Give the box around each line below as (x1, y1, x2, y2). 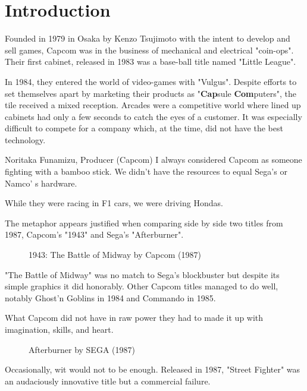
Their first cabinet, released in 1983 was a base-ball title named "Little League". (5, 55, 296, 68)
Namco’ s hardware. (5, 176, 77, 189)
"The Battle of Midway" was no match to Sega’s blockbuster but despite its (5, 268, 280, 280)
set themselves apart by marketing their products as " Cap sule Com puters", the (5, 87, 296, 99)
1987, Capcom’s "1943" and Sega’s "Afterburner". (5, 228, 184, 241)
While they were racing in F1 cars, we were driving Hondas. (5, 197, 223, 209)
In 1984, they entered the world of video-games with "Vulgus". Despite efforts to (5, 75, 297, 87)
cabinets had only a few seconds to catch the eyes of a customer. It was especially (5, 110, 302, 122)
